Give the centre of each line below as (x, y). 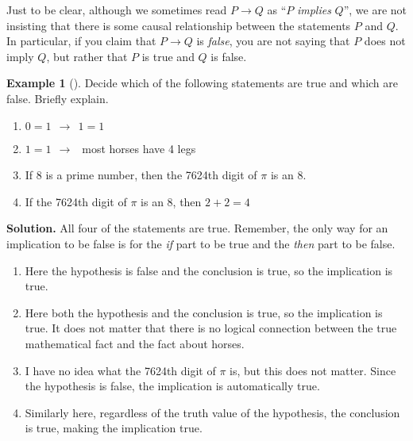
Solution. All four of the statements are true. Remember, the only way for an (197, 228)
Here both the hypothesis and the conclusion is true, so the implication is (204, 312)
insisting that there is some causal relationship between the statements (179, 25)
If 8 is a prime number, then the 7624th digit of (141, 175)
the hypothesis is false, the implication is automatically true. (172, 386)
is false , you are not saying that (273, 41)
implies (314, 10)
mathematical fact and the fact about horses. (135, 343)
